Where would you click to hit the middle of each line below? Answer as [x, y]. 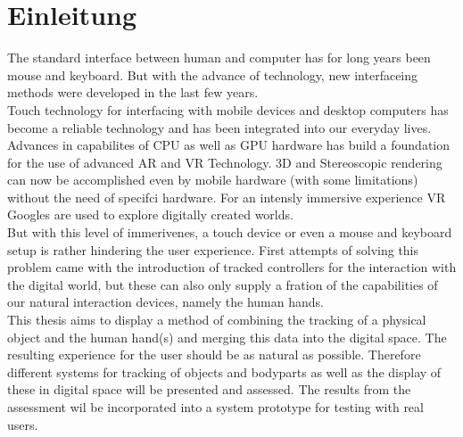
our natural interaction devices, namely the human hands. [165, 302]
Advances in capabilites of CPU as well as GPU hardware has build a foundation [229, 145]
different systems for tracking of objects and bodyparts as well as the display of [224, 371]
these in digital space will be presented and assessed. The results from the [209, 389]
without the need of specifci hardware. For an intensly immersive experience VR [227, 197]
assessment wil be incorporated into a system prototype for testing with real [215, 407]
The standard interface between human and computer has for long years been [219, 58]
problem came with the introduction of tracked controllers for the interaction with [232, 267]
